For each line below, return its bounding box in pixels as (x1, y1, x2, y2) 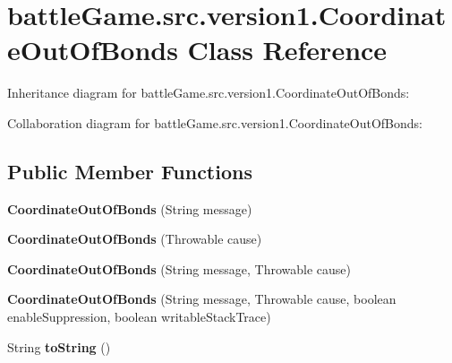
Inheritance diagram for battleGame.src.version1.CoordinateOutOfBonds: (7, 83, 410, 102)
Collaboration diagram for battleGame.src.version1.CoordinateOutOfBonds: (7, 113, 423, 132)
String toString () (7, 337, 111, 356)
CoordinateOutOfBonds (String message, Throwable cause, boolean (7, 290, 397, 308)
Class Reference (187, 31, 388, 68)
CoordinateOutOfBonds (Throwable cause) (7, 229, 262, 248)
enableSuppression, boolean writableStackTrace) (7, 307, 271, 326)
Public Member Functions (7, 157, 252, 185)
